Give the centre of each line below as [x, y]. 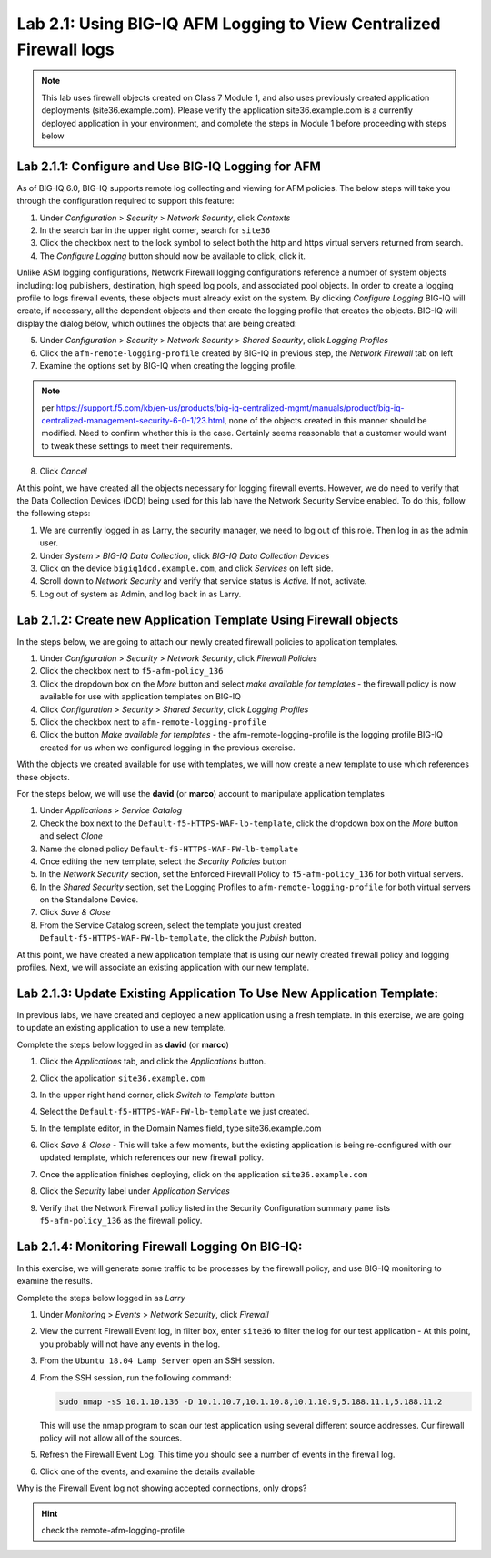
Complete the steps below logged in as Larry [101, 1298]
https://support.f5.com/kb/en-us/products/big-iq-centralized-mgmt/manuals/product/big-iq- [230, 407]
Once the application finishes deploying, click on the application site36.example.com [204, 1174]
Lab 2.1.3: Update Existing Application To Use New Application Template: [228, 993]
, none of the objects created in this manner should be [326, 421]
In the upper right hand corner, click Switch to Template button [157, 1095]
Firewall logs [65, 49]
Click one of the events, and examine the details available [147, 1471]
